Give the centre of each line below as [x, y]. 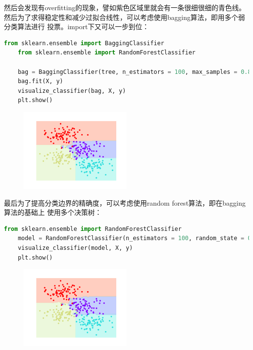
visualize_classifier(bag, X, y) [72, 91]
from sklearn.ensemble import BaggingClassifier [84, 43]
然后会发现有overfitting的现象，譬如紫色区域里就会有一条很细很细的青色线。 [125, 7]
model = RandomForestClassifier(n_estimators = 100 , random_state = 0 [135, 238]
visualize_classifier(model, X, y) [75, 248]
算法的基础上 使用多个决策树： [53, 212]
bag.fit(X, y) [40, 81]
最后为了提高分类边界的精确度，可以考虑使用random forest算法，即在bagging [125, 202]
